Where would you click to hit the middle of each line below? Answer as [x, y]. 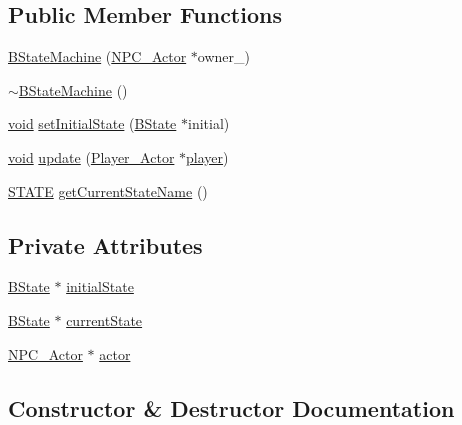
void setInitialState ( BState [92, 123]
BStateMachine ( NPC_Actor [97, 56]
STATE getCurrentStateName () [108, 190]
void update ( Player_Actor [91, 156]
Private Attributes [105, 244]
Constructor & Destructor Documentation [231, 407]
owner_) [223, 56]
